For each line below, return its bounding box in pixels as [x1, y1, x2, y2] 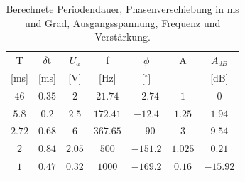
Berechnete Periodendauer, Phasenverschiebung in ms [6, 1, 239, 16]
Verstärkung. [94, 29, 151, 44]
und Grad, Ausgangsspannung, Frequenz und [25, 15, 221, 30]
